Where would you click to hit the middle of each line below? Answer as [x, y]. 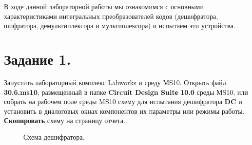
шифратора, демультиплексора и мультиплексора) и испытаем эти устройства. [120, 26]
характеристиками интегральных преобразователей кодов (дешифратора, [111, 16]
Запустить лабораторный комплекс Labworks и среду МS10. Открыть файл [115, 82]
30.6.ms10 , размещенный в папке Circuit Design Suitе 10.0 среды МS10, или [126, 92]
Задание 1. [38, 59]
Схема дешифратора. [54, 136]
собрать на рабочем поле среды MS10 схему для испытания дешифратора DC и [123, 101]
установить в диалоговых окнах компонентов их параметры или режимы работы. [124, 111]
